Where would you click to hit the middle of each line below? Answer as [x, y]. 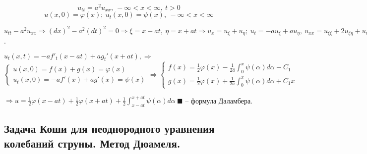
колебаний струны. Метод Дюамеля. [92, 143]
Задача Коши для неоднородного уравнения [109, 128]
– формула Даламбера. [219, 100]
